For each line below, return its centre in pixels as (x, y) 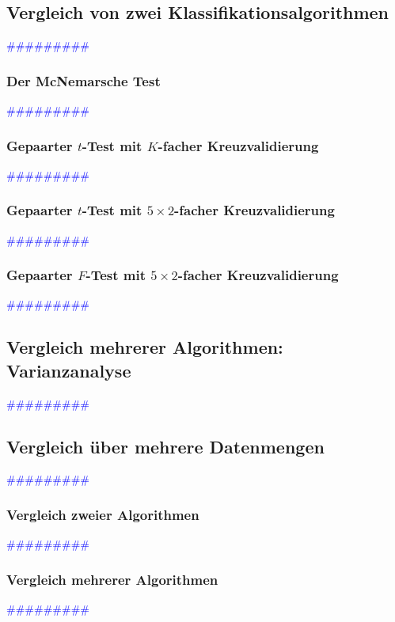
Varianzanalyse (69, 370)
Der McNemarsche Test (84, 80)
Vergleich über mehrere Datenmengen (165, 446)
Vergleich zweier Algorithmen (103, 514)
